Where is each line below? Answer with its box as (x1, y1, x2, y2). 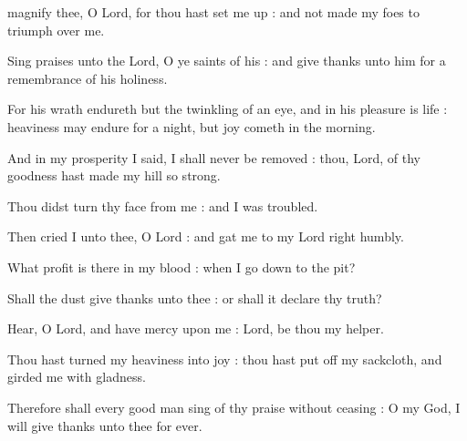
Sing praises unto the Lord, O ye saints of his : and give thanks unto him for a (7, 51, 446, 70)
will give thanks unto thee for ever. (7, 415, 202, 435)
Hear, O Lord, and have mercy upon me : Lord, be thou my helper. (7, 319, 384, 338)
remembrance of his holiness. (7, 68, 168, 87)
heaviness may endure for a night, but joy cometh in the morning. (7, 117, 376, 136)
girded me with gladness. (7, 367, 146, 386)
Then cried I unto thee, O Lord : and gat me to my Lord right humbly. (7, 227, 404, 246)
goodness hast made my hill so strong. (7, 166, 221, 185)
